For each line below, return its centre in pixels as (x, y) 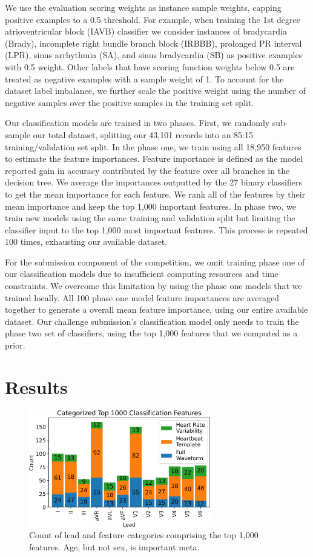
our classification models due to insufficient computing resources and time (142, 274)
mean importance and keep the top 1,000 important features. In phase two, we (150, 206)
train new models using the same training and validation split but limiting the (150, 218)
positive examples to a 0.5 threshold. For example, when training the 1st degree (153, 19)
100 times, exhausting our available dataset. (86, 242)
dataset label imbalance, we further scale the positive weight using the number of (156, 91)
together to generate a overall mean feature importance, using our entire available (156, 309)
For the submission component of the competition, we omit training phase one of (155, 262)
